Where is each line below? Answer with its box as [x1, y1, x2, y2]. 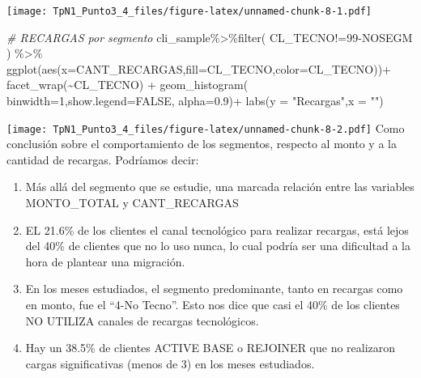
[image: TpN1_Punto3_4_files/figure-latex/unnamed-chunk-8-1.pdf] [6, 6, 372, 17]
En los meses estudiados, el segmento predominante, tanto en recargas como [25, 280, 403, 297]
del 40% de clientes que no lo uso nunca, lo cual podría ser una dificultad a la [25, 237, 410, 254]
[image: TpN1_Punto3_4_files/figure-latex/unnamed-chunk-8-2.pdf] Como [6, 119, 405, 136]
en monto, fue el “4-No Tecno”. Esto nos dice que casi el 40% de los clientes [25, 296, 400, 313]
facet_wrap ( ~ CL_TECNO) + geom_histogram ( [6, 76, 249, 93]
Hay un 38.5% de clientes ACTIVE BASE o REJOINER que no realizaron [25, 339, 396, 356]
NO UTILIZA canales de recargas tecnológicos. [25, 312, 259, 329]
